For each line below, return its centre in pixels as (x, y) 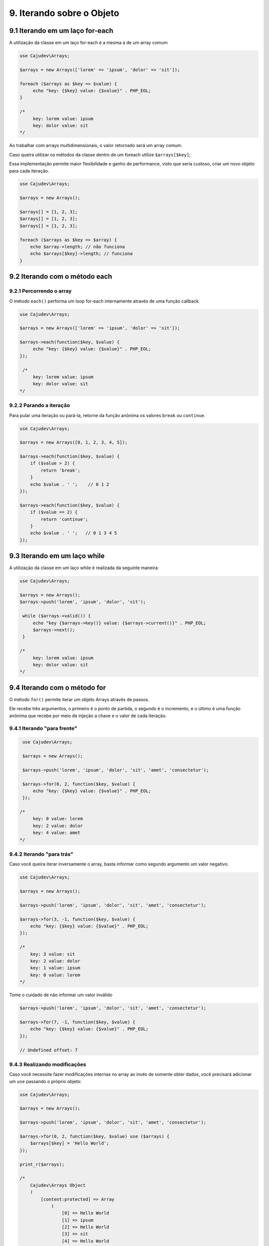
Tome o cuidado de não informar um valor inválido (61, 995)
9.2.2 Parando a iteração (40, 405)
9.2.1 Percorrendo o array (40, 291)
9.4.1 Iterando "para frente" (43, 729)
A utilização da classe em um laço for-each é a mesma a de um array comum (88, 43)
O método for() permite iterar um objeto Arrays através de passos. (79, 699)
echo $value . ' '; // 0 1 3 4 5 (73, 533)
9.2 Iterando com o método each (61, 277)
